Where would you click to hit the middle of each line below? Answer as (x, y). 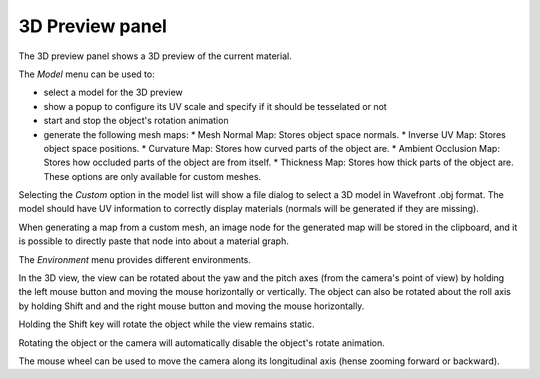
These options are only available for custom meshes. (152, 176)
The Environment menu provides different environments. (135, 259)
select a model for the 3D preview (113, 92)
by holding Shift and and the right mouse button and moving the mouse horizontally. (191, 306)
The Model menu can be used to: (86, 74)
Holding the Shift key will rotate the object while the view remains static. (166, 324)
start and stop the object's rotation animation (136, 121)
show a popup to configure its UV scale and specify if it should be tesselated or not (215, 106)
